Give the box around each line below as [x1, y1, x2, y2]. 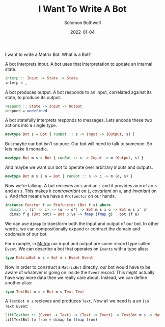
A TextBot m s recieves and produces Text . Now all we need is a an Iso [5, 298, 149, 304]
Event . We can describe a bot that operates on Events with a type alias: [5, 246, 148, 252]
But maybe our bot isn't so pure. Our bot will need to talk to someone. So [5, 141, 153, 147]
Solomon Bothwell [64, 20, 101, 25]
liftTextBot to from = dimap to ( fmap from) [5, 317, 98, 322]
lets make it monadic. [5, 146, 48, 152]
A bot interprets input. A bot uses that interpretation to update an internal [5, 61, 153, 67]
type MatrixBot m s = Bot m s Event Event [5, 255, 93, 260]
